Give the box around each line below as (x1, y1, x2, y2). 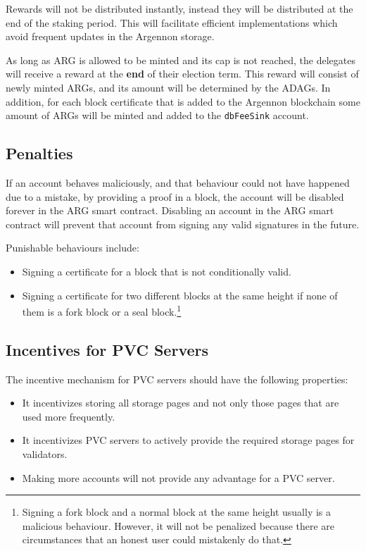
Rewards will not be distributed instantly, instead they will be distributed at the (6, 1, 353, 16)
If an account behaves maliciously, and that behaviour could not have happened (6, 175, 350, 190)
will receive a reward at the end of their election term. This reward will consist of (6, 66, 359, 81)
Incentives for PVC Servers (6, 338, 209, 360)
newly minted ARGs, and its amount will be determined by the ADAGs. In (6, 80, 331, 94)
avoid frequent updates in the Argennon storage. (6, 29, 215, 44)
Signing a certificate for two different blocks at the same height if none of (22, 287, 338, 302)
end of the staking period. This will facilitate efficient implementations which (6, 15, 338, 30)
